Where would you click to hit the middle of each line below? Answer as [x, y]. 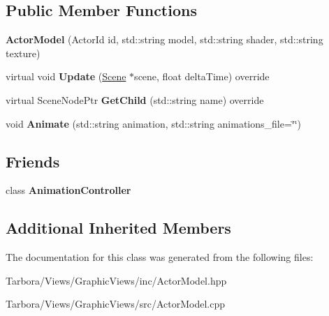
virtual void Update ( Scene [66, 76]
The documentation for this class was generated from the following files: [160, 257]
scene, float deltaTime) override [202, 76]
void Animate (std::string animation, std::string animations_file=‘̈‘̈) [154, 123]
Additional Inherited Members [118, 228]
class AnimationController [68, 190]
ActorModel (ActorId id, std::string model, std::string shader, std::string [164, 39]
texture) [23, 53]
